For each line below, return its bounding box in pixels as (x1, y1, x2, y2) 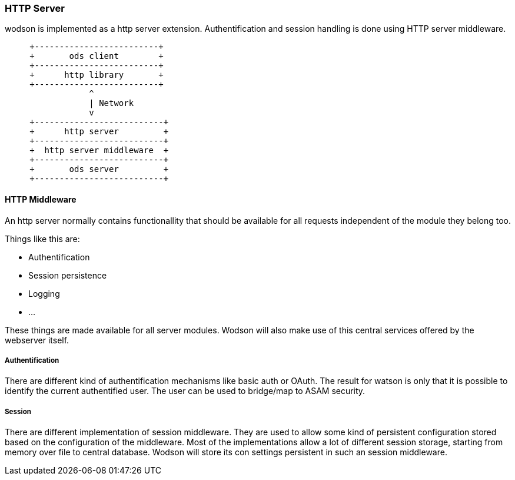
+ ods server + (29, 164, 169, 174)
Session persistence (28, 270, 107, 280)
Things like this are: (5, 233, 80, 244)
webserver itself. (5, 335, 69, 345)
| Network (89, 98, 134, 108)
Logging (28, 288, 60, 299)
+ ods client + (29, 51, 164, 61)
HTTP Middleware (5, 194, 77, 204)
